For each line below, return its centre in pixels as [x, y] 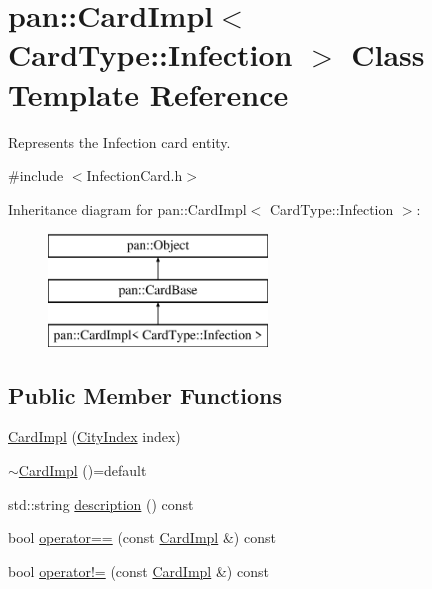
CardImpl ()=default [82, 470]
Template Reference [148, 93]
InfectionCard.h [134, 175]
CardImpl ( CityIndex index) [94, 436]
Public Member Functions [145, 394]
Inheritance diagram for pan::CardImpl [127, 208]
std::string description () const [101, 503]
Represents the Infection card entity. [119, 141]
